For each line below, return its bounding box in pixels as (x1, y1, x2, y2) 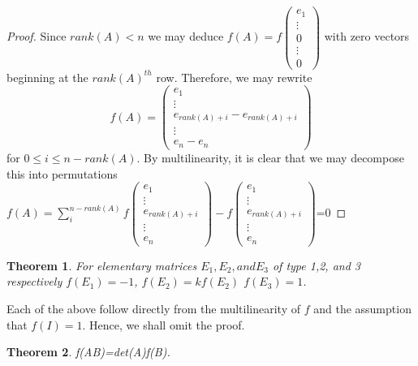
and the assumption (313, 299, 412, 316)
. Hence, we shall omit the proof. (82, 316, 245, 333)
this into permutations (6, 165, 118, 182)
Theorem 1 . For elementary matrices (6, 256, 197, 273)
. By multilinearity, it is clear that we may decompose (136, 149, 404, 166)
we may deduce (148, 28, 224, 45)
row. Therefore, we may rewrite (156, 68, 312, 85)
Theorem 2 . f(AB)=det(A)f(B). (6, 343, 170, 360)
